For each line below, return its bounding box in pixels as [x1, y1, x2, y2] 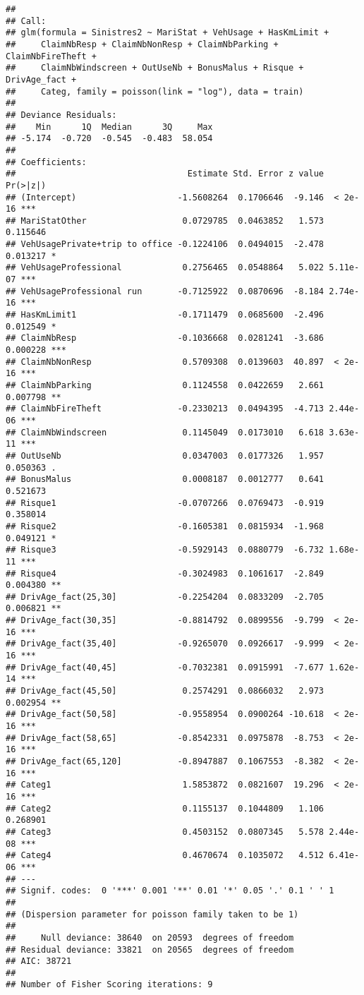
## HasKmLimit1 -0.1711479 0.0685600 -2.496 [6, 310, 324, 320]
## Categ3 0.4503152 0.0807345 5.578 [6, 826, 324, 837]
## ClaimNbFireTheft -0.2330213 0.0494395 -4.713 [6, 404, 324, 414]
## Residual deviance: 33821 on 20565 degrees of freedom [6, 944, 294, 955]
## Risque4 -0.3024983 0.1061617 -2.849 [6, 568, 324, 579]
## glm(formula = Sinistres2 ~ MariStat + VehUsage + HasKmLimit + [6, 28, 329, 38]
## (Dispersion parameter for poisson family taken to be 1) [6, 909, 299, 919]
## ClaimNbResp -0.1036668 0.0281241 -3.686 [6, 333, 324, 344]
